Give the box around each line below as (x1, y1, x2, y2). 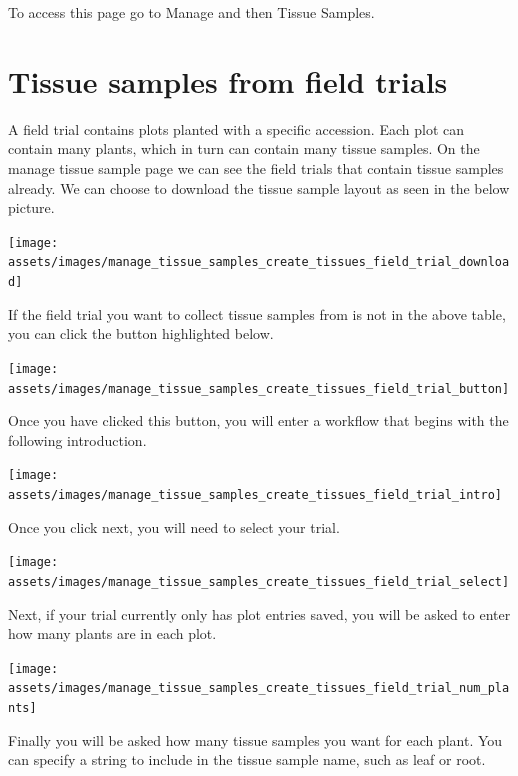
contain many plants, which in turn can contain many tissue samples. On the (8, 138, 480, 159)
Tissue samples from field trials (8, 60, 448, 101)
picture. (8, 197, 55, 218)
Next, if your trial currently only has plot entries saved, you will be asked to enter (8, 603, 511, 624)
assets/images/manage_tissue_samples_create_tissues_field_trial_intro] (8, 488, 502, 502)
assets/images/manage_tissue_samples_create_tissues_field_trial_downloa (8, 255, 510, 270)
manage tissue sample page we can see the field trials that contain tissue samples (8, 157, 504, 178)
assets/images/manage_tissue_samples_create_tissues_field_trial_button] (8, 381, 510, 396)
